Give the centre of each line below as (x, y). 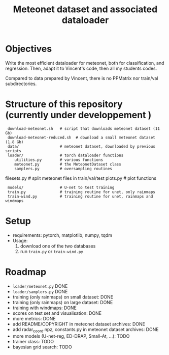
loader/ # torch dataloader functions (65, 155)
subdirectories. (21, 84)
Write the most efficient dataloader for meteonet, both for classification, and (85, 63)
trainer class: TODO (33, 341)
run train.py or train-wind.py (52, 251)
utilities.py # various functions (59, 160)
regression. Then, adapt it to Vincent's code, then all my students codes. (81, 68)
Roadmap (26, 272)
